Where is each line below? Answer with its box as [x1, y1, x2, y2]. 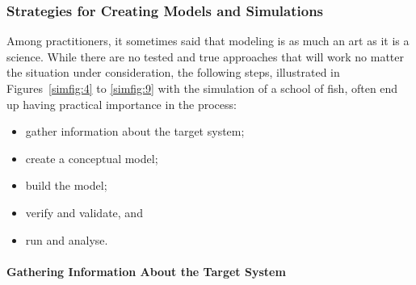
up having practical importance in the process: [6, 95, 237, 112]
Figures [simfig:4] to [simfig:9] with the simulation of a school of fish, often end [6, 80, 398, 96]
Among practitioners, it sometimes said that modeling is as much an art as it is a [6, 32, 410, 49]
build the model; [25, 177, 107, 194]
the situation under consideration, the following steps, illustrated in [6, 64, 340, 81]
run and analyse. [25, 231, 108, 248]
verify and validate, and [25, 203, 143, 220]
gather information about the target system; [25, 123, 245, 140]
